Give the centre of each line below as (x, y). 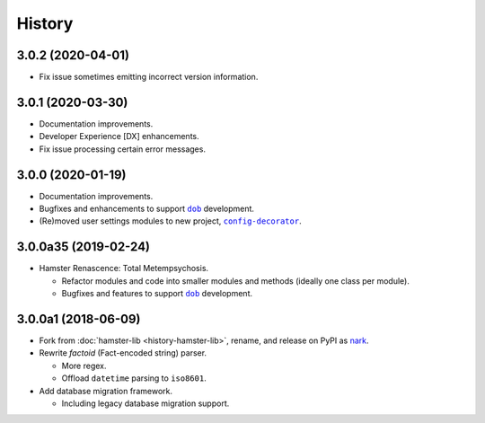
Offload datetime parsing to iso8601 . (134, 378)
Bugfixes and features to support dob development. (157, 294)
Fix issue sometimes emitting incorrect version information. (149, 77)
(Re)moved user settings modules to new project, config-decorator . (170, 221)
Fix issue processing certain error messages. (123, 149)
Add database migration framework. (106, 391)
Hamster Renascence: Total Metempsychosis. (124, 269)
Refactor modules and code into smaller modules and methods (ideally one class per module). (236, 281)
